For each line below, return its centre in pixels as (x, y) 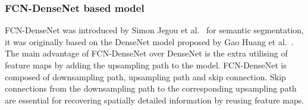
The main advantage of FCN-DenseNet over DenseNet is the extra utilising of (146, 53)
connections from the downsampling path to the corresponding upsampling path (151, 88)
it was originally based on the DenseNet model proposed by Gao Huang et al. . (149, 41)
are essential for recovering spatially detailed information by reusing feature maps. (155, 100)
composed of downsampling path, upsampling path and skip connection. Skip (145, 76)
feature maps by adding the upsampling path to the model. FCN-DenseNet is (146, 65)
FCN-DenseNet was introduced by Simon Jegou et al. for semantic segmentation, (154, 30)
